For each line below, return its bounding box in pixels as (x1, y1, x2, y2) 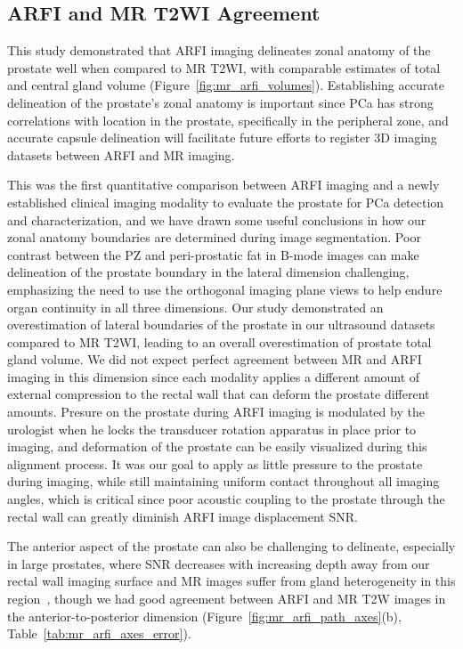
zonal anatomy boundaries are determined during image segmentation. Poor (7, 228, 421, 247)
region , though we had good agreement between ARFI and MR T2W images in (7, 589, 446, 608)
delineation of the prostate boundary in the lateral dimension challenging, (7, 263, 410, 281)
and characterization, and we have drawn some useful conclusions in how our (7, 210, 426, 229)
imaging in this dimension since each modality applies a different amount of (7, 367, 420, 385)
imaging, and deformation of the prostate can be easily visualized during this (7, 437, 427, 456)
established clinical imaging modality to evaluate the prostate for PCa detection (7, 192, 444, 211)
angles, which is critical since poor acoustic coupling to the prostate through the (7, 490, 445, 508)
